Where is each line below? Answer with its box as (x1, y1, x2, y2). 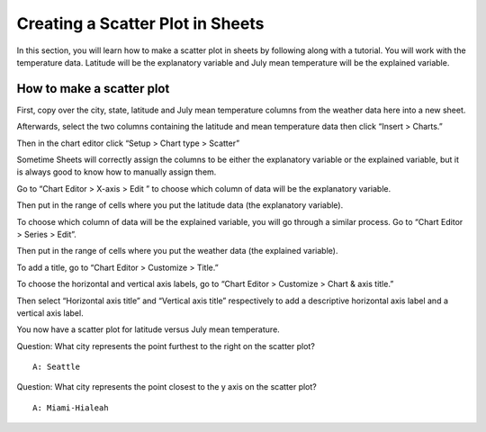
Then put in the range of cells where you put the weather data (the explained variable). (16, 246, 338, 256)
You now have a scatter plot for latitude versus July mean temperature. (16, 324, 281, 335)
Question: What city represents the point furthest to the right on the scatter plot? (16, 340, 315, 351)
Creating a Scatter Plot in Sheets (16, 13, 265, 33)
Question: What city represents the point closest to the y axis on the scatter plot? (16, 382, 317, 392)
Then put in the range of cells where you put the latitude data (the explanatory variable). (16, 200, 344, 211)
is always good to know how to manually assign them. (16, 166, 217, 177)
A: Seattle (32, 362, 81, 373)
